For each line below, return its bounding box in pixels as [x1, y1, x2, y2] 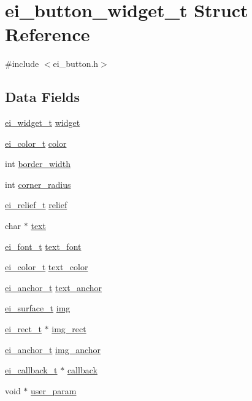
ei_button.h [53, 57, 99, 70]
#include [5, 57, 39, 70]
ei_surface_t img [5, 302, 71, 314]
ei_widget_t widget [5, 116, 80, 129]
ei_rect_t [5, 322, 42, 335]
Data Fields [5, 87, 80, 106]
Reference [5, 21, 90, 47]
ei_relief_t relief [5, 198, 67, 211]
